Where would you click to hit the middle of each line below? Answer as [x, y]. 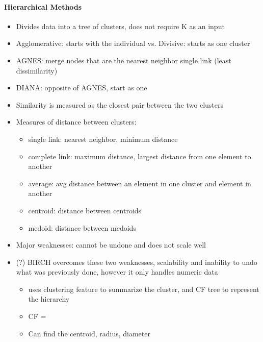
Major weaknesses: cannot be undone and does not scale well [111, 245]
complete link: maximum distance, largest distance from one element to [140, 156]
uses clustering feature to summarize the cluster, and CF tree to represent [144, 289]
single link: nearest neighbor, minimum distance [103, 139]
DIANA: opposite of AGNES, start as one [82, 88]
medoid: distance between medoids [82, 227]
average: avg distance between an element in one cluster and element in [140, 183]
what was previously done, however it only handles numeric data [117, 272]
